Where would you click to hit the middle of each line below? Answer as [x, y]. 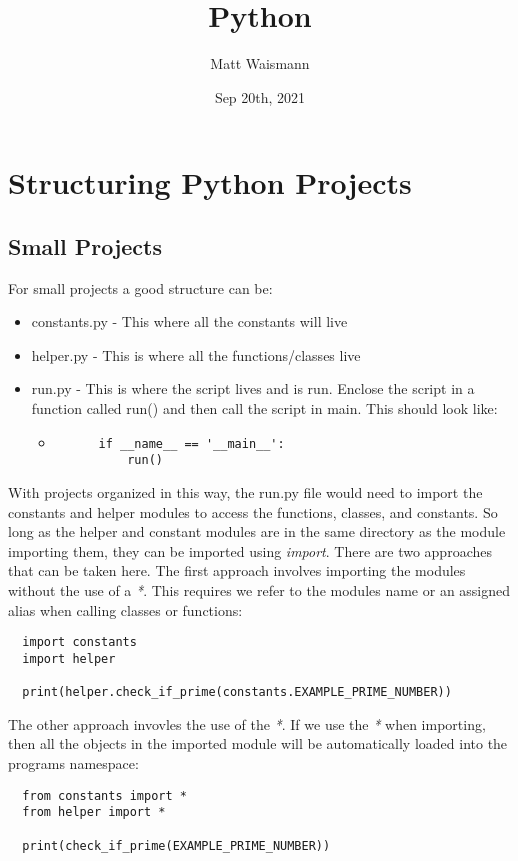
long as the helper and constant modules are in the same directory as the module [257, 531]
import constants [79, 642]
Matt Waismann [260, 63]
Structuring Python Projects [210, 182]
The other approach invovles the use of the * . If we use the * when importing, [247, 723]
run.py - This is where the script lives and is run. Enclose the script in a [253, 388]
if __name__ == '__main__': [191, 443]
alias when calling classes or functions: [125, 609]
